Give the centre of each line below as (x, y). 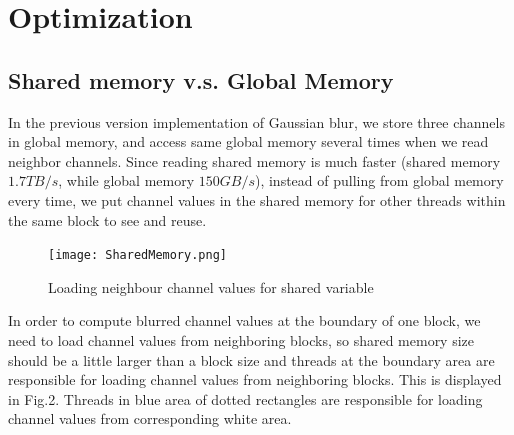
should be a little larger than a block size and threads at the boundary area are (251, 359)
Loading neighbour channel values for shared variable (211, 286)
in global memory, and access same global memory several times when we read (248, 141)
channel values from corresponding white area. (150, 418)
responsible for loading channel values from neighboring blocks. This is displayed (255, 379)
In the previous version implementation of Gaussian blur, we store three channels (256, 121)
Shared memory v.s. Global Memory (201, 79)
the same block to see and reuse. (107, 219)
